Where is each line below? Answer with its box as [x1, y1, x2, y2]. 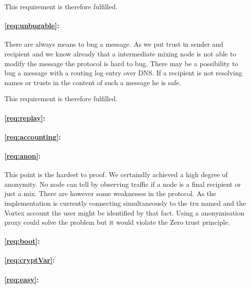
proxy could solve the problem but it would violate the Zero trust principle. [4, 217, 230, 227]
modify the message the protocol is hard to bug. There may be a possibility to [4, 58, 238, 68]
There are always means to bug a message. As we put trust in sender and [4, 39, 224, 49]
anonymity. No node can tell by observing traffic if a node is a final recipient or [4, 179, 241, 189]
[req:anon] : [4, 150, 41, 161]
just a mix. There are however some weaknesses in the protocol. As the [4, 188, 216, 198]
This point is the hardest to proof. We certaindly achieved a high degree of [4, 169, 228, 180]
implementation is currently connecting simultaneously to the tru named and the [4, 198, 246, 208]
